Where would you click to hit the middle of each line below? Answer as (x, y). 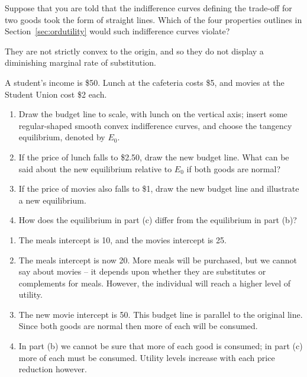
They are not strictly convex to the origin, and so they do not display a (134, 51)
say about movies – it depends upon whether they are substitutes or (142, 271)
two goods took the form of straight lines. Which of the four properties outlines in (153, 19)
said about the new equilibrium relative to (95, 168)
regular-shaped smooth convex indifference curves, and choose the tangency (155, 125)
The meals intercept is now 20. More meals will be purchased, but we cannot (158, 260)
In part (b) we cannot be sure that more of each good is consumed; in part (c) (161, 346)
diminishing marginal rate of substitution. (80, 62)
